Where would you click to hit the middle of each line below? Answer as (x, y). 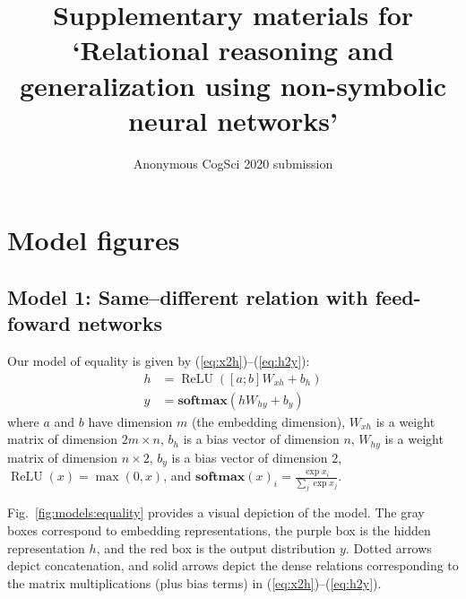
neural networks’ (233, 120)
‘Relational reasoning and (233, 50)
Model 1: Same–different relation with (188, 296)
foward (39, 323)
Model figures (94, 240)
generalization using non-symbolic (233, 85)
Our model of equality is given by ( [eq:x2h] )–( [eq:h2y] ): (159, 361)
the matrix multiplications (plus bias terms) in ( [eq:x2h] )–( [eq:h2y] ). (194, 582)
